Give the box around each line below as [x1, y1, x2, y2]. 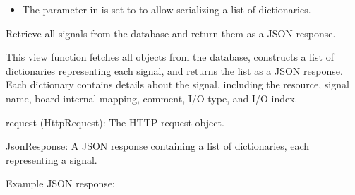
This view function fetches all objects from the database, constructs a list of [6, 49, 334, 64]
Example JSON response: [6, 176, 115, 191]
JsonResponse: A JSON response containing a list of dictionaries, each [6, 138, 310, 153]
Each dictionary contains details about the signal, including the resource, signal [6, 77, 349, 92]
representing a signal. [6, 152, 97, 167]
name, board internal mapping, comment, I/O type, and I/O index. [6, 90, 298, 105]
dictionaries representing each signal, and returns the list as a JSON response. [6, 63, 343, 78]
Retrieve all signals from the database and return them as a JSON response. [6, 25, 336, 40]
